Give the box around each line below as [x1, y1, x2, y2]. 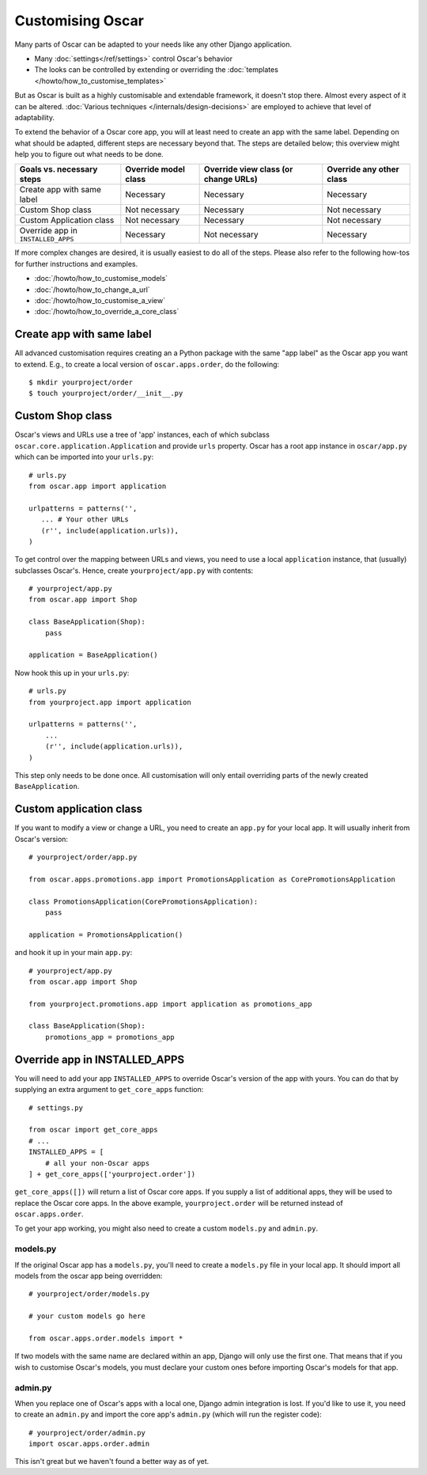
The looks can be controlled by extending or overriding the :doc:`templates [34, 65, 278, 74]
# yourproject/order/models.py [28, 1290, 150, 1299]
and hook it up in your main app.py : [14, 948, 133, 957]
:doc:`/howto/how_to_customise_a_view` [34, 296, 166, 305]
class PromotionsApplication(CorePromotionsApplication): [28, 897, 259, 906]
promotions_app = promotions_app [44, 1033, 176, 1041]
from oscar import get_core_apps [28, 1125, 158, 1135]
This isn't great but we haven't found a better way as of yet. [14, 1457, 210, 1466]
